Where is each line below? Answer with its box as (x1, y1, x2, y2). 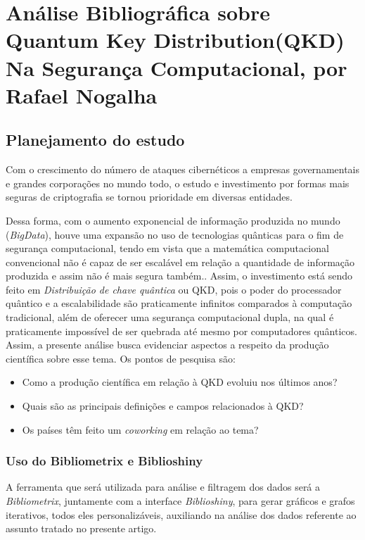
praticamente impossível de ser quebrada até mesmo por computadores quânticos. (6, 323, 357, 338)
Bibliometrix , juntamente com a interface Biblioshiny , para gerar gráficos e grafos (6, 494, 355, 508)
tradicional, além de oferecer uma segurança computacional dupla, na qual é (6, 310, 334, 325)
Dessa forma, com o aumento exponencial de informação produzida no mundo (6, 213, 340, 227)
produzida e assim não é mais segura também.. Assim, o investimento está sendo (6, 268, 353, 283)
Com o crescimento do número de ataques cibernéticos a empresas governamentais (6, 162, 360, 177)
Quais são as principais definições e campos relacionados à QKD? (22, 398, 304, 413)
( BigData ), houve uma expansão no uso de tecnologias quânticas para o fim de (6, 227, 344, 241)
